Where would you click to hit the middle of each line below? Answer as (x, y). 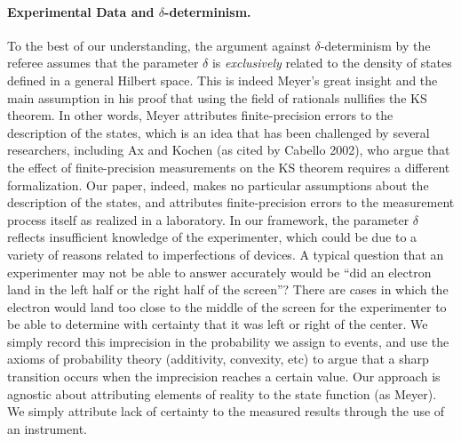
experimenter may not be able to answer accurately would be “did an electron (219, 272)
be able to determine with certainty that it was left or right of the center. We (218, 324)
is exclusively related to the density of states (332, 63)
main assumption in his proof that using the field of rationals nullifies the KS (217, 97)
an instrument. (47, 428)
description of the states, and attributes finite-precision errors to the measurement (231, 202)
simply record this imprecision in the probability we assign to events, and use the (228, 341)
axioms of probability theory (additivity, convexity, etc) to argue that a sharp (218, 359)
